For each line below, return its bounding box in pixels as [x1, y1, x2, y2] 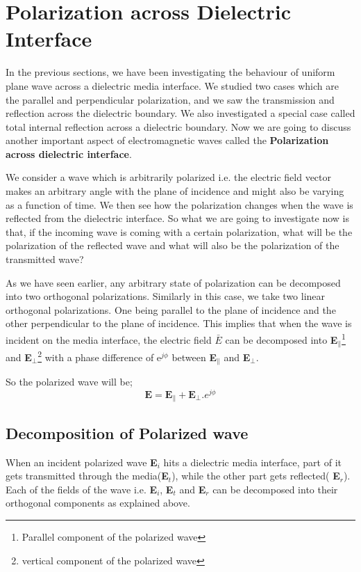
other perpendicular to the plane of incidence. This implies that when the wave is [6, 316, 352, 331]
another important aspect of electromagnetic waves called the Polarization [6, 133, 329, 148]
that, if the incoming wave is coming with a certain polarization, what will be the [6, 224, 353, 239]
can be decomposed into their [212, 482, 338, 496]
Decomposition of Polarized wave [6, 422, 249, 443]
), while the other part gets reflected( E [171, 468, 340, 483]
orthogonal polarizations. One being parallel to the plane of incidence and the [6, 302, 336, 317]
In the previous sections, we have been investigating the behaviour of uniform [6, 65, 335, 79]
